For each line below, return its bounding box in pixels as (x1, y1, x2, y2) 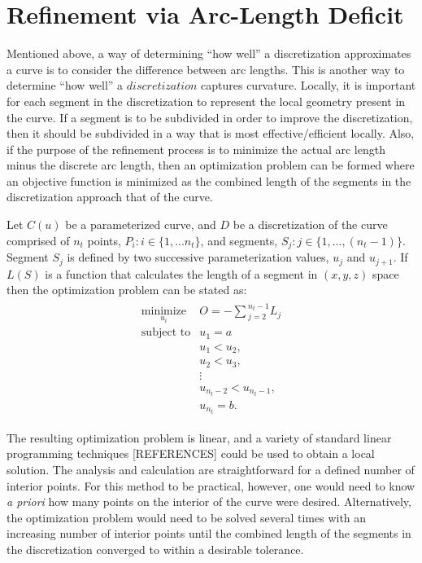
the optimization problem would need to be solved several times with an (7, 508, 367, 526)
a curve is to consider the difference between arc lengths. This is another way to (7, 60, 405, 77)
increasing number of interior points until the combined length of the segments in (7, 525, 411, 542)
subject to (141, 327, 191, 339)
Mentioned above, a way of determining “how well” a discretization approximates (7, 45, 411, 62)
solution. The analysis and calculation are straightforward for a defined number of (7, 461, 415, 478)
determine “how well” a (7, 77, 124, 94)
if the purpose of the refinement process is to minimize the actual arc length (7, 140, 385, 157)
